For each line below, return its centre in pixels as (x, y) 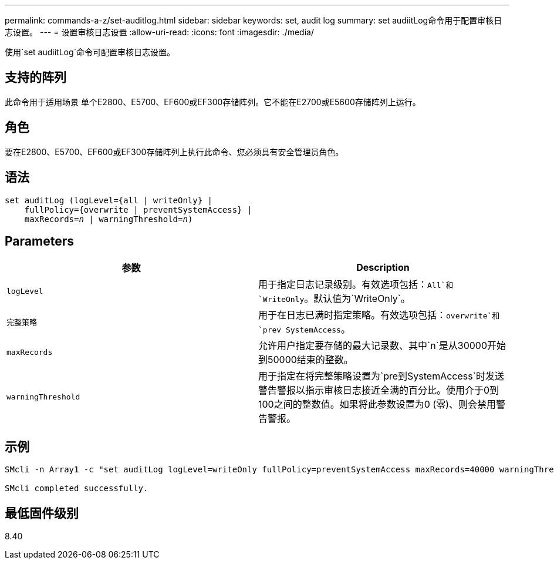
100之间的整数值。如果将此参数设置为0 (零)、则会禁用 (377, 404)
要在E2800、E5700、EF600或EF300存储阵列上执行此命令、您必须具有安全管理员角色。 (174, 152)
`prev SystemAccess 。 (304, 329)
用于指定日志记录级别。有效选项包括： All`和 (356, 285)
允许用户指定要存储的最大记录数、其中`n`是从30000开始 (382, 346)
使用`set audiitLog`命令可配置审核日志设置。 (90, 52)
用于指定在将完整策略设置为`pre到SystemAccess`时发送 (381, 376)
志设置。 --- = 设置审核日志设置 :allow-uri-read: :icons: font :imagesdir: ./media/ (159, 32)
